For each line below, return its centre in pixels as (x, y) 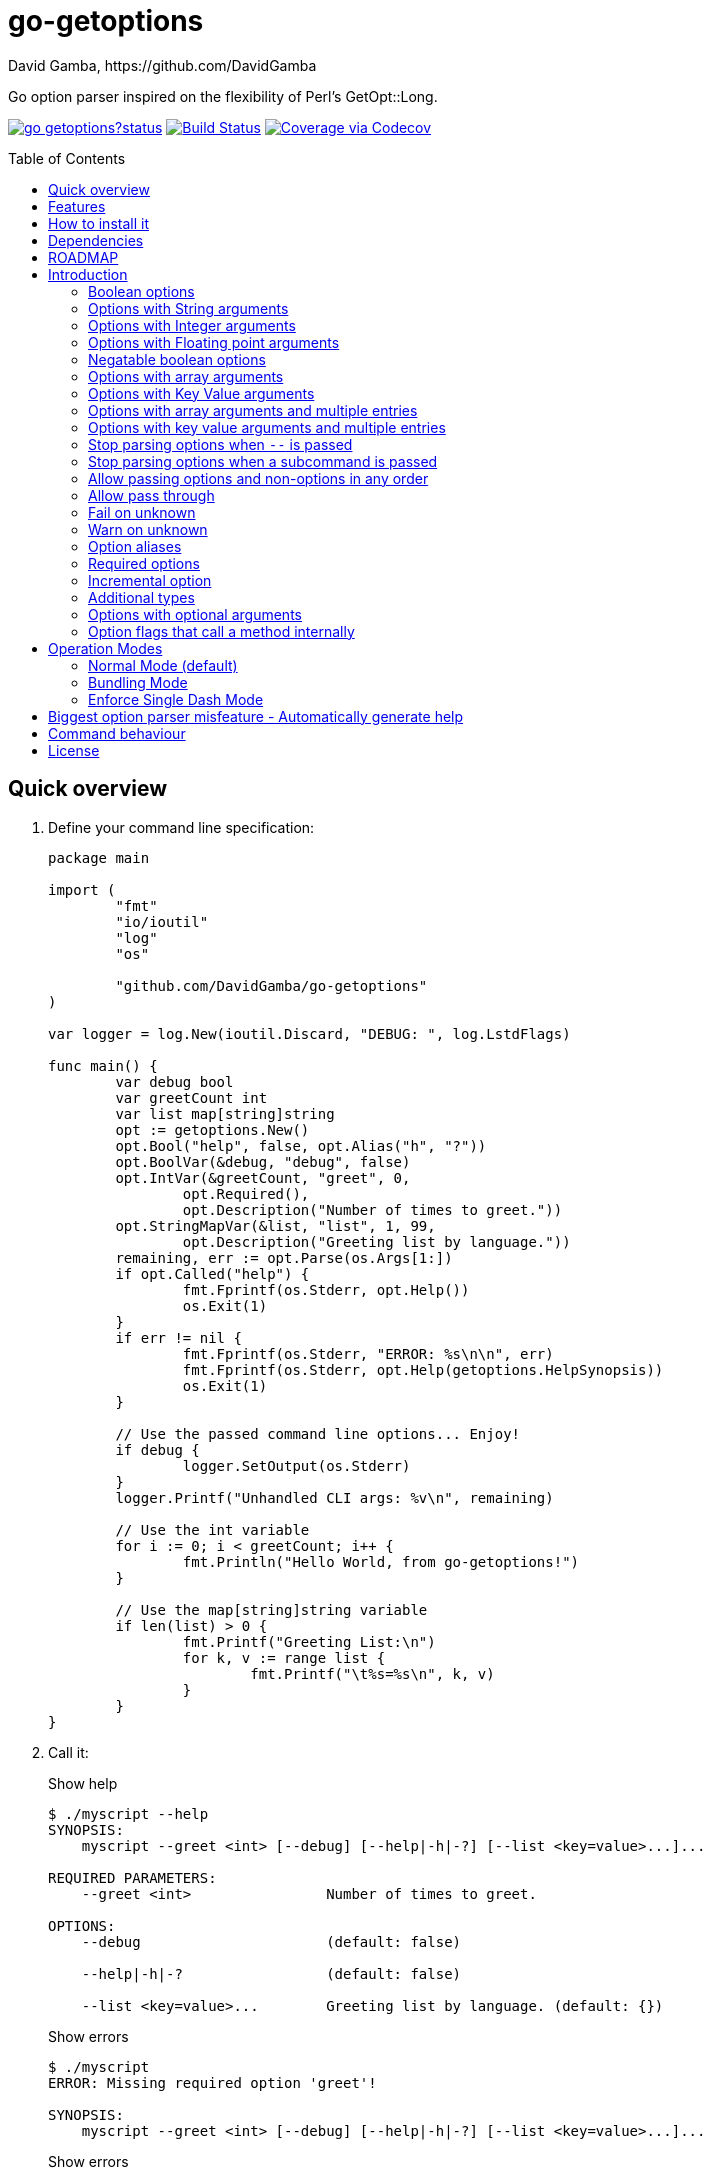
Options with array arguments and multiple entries (253, 410)
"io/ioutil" (162, 921)
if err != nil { (178, 1337)
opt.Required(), (246, 1193)
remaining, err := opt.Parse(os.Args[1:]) (284, 1257)
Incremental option (150, 580)
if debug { (157, 1449)
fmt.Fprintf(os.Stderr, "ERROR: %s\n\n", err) (368, 1353)
